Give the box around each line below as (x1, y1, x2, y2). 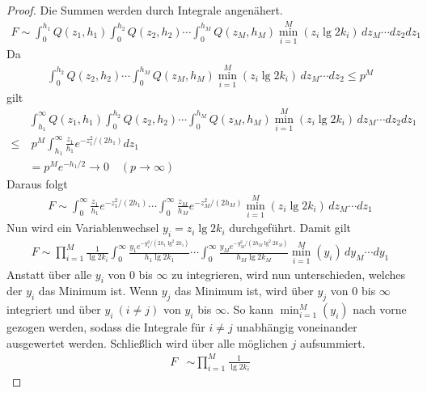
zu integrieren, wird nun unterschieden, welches (171, 265, 406, 282)
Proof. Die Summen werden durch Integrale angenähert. (6, 2, 283, 18)
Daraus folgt (6, 175, 68, 192)
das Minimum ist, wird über (175, 282, 314, 299)
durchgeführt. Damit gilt (229, 219, 352, 236)
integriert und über (6, 301, 101, 318)
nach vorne (353, 301, 407, 318)
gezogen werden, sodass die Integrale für (6, 319, 205, 336)
